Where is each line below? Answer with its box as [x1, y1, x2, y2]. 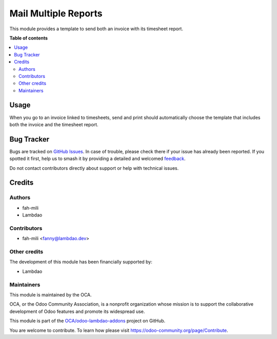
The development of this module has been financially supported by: [9, 259, 152, 265]
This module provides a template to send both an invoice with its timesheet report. [9, 26, 183, 32]
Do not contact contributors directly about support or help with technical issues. [9, 165, 179, 171]
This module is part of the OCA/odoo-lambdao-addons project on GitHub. [9, 318, 166, 324]
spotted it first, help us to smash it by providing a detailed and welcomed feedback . [9, 155, 186, 162]
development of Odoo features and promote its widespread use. [9, 308, 145, 314]
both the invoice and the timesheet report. [9, 121, 98, 128]
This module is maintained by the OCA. [9, 292, 92, 298]
